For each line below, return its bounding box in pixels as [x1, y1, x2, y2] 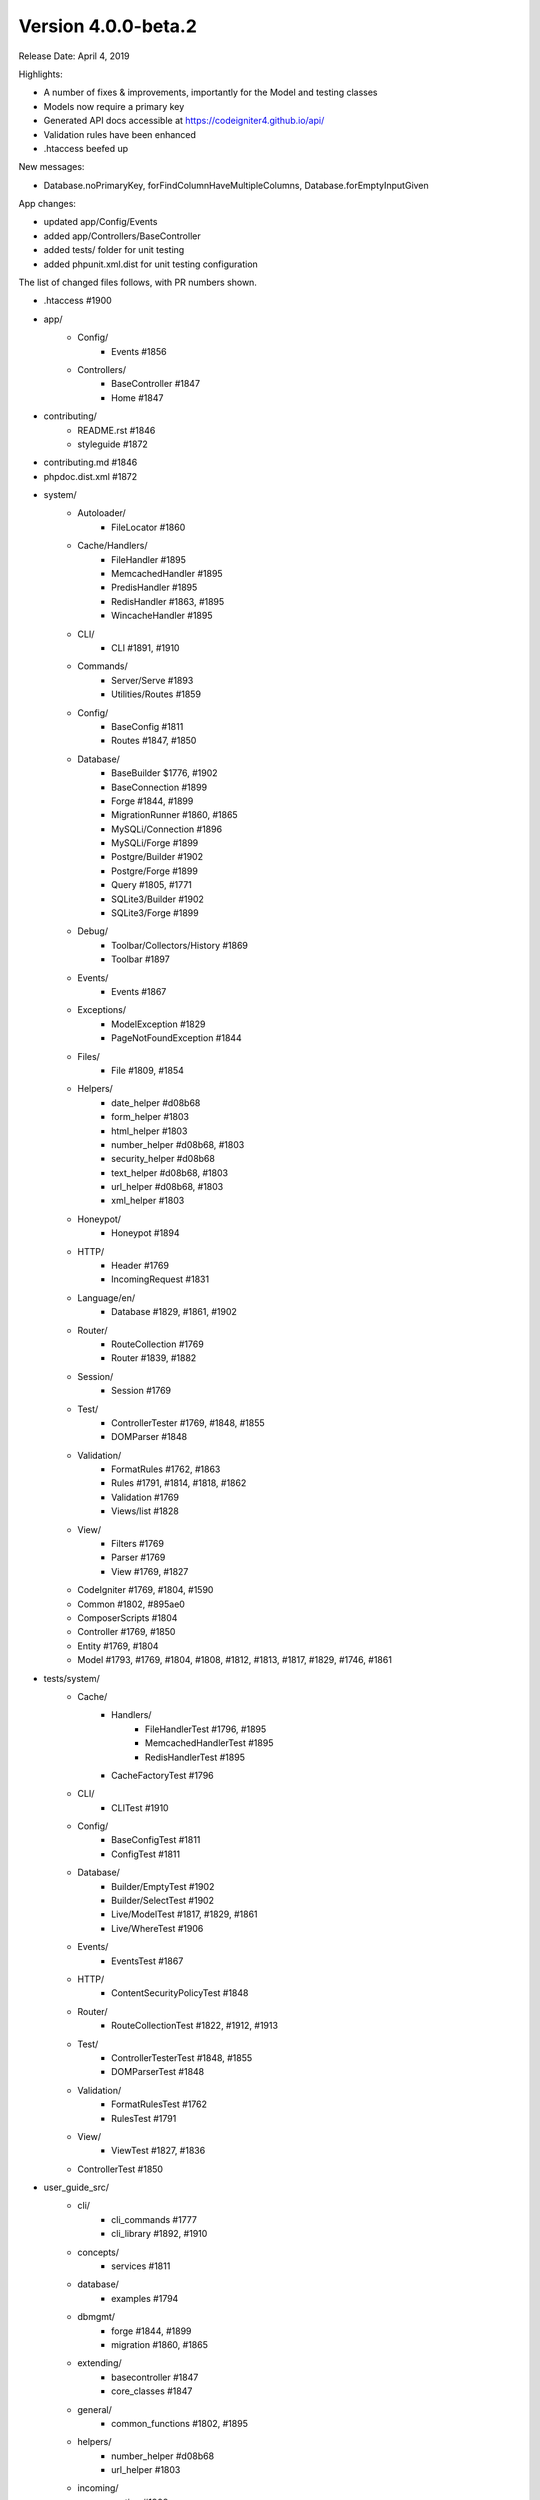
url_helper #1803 [111, 2464, 181, 2476]
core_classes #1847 [111, 2385, 193, 2397]
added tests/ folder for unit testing [43, 244, 185, 256]
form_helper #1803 [111, 1111, 190, 1123]
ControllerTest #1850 [77, 2163, 164, 2175]
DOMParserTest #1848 [111, 2066, 205, 2078]
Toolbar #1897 [111, 953, 170, 965]
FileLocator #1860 [111, 521, 186, 533]
